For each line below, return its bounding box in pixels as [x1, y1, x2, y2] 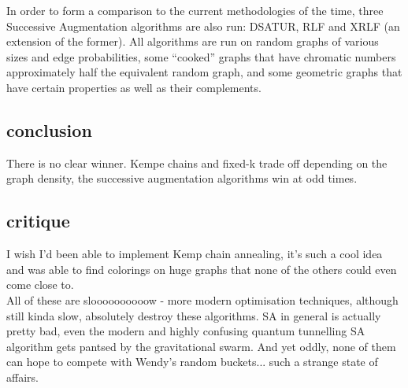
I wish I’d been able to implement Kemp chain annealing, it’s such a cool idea [6, 246, 383, 262]
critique [6, 209, 70, 233]
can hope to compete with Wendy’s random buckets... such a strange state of [6, 353, 378, 370]
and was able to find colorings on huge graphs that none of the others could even [6, 261, 397, 277]
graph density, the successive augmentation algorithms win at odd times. [6, 170, 358, 187]
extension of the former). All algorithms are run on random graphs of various [6, 33, 379, 50]
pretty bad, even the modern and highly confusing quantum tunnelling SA [6, 323, 365, 339]
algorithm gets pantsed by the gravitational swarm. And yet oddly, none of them [6, 338, 396, 354]
